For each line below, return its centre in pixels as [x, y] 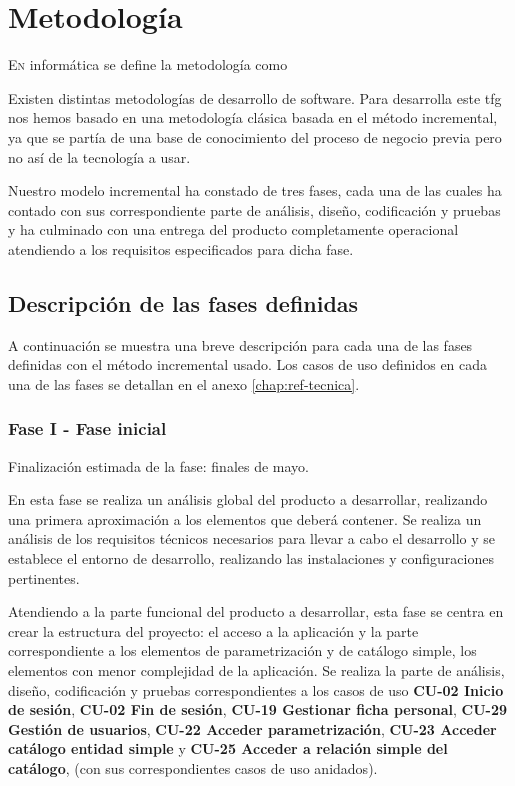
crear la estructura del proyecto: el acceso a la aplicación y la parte [213, 630]
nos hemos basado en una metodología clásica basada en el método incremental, [253, 117]
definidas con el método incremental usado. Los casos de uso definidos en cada [248, 364]
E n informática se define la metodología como [148, 64]
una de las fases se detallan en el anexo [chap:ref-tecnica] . [184, 383]
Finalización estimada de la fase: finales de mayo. [159, 465]
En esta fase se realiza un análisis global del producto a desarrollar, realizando [248, 499]
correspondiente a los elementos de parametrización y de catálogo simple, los [242, 650]
